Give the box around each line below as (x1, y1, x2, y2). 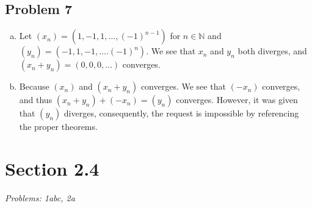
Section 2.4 (5, 156, 100, 181)
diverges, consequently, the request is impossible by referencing (63, 107, 299, 120)
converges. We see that (140, 80, 226, 93)
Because (19, 80, 49, 93)
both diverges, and (238, 45, 307, 57)
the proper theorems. (19, 120, 98, 133)
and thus (19, 93, 53, 106)
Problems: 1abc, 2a (5, 191, 75, 204)
